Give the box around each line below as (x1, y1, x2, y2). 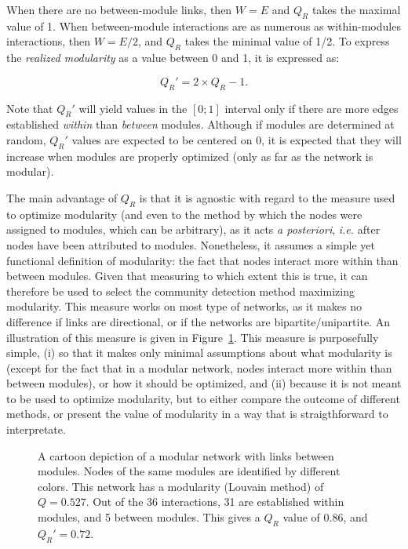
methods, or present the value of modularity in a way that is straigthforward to (6, 405, 388, 422)
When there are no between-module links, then (6, 2, 232, 17)
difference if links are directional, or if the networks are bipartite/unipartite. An (6, 313, 390, 329)
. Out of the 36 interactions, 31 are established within (86, 493, 344, 510)
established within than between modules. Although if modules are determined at (6, 116, 395, 133)
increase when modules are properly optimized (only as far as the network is (6, 147, 373, 164)
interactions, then (6, 33, 91, 49)
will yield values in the (78, 100, 188, 116)
